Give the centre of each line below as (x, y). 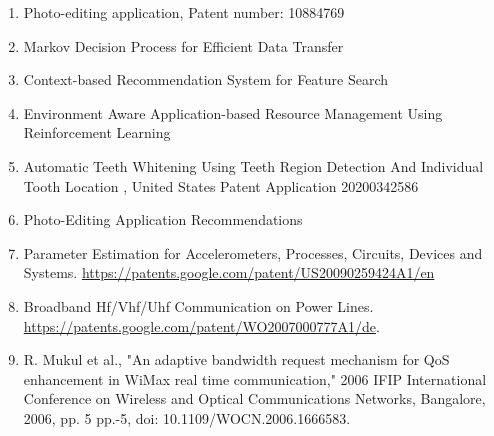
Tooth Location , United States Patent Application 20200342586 (221, 185)
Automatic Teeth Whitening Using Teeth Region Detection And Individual (253, 165)
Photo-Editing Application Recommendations (163, 219)
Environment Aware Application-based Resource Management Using (233, 112)
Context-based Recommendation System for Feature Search (206, 79)
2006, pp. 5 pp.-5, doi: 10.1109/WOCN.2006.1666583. (187, 417)
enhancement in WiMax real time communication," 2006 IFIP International (255, 378)
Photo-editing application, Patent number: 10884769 (184, 12)
